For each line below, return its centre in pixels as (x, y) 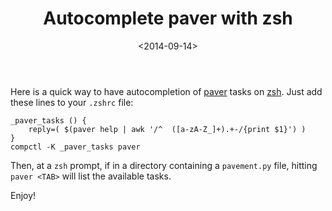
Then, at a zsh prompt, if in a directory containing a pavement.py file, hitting (164, 165)
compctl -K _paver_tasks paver (75, 147)
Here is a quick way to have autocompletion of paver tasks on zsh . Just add (166, 91)
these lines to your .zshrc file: (72, 102)
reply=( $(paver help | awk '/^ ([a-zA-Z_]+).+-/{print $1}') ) (167, 129)
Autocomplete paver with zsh (168, 18)
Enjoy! (23, 195)
